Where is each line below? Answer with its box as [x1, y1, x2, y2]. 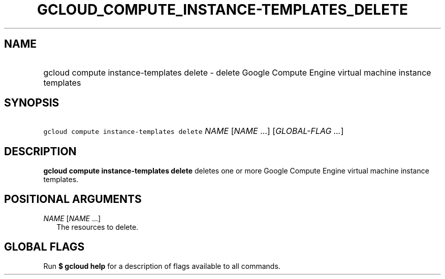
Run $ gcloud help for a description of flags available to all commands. [43, 261, 280, 270]
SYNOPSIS [4, 96, 59, 110]
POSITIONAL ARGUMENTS [4, 192, 142, 205]
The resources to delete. [56, 223, 139, 232]
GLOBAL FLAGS [4, 240, 85, 253]
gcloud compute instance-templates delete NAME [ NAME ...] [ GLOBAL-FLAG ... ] [43, 126, 344, 136]
